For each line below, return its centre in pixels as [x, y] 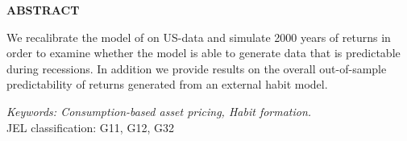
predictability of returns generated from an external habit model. [167, 84]
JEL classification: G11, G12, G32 [90, 127]
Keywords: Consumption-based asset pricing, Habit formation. [159, 111]
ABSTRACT [43, 10]
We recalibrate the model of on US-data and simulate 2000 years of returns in [199, 37]
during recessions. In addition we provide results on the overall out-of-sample [197, 68]
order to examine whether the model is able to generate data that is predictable [203, 53]
